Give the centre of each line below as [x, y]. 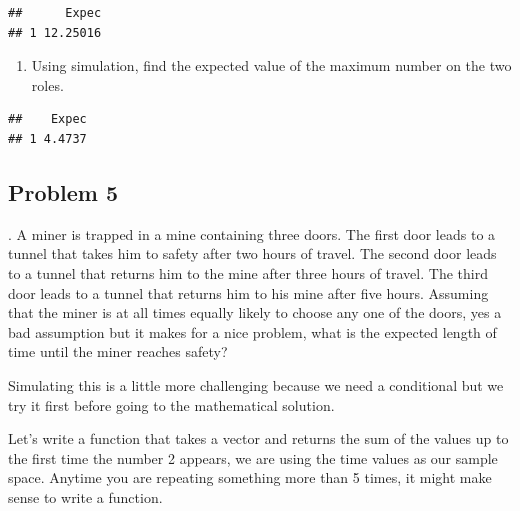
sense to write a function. [85, 496]
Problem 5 [63, 191]
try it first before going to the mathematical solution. [171, 404]
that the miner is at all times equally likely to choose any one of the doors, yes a [255, 312]
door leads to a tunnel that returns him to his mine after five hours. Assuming [248, 292]
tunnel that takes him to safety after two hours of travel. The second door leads [252, 253]
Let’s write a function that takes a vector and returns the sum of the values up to [258, 438]
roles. [47, 84]
